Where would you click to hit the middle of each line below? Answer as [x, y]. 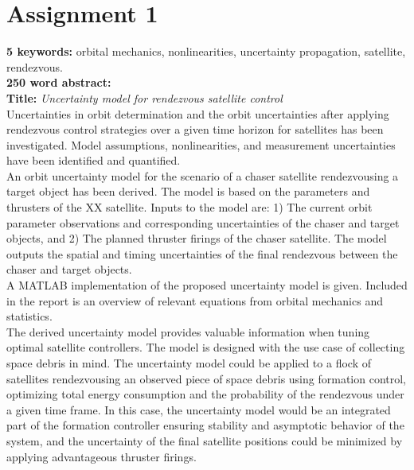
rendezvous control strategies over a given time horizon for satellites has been [195, 129]
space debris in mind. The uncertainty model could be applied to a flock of [189, 363]
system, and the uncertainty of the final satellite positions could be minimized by [205, 440]
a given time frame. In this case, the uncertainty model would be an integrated [199, 409]
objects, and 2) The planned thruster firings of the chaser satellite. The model [197, 238]
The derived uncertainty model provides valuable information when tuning [188, 331]
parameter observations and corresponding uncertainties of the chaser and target [203, 222]
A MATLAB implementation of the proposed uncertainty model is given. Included [207, 285]
